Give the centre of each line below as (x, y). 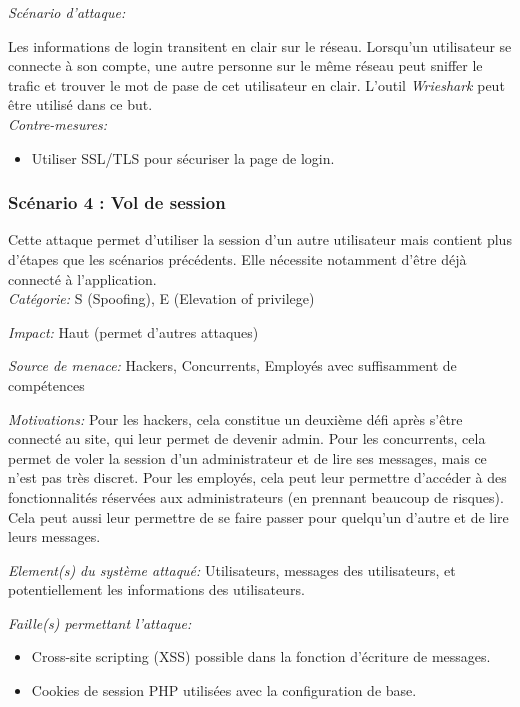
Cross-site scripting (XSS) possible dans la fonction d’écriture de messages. (261, 656)
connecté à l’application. (82, 278)
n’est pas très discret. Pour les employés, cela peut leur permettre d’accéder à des (257, 477)
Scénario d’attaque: (67, 12)
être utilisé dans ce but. (80, 104)
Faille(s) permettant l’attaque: (100, 622)
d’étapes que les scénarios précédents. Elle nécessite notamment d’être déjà (237, 258)
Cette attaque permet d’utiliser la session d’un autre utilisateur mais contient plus (260, 239)
